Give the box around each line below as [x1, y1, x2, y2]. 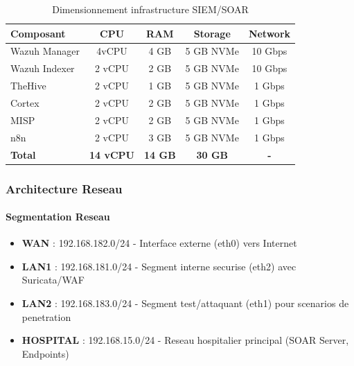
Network [248, 26, 291, 40]
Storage [193, 26, 231, 40]
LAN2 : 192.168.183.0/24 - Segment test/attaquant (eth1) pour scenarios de [21, 296, 349, 311]
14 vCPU [89, 147, 135, 162]
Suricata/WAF [21, 272, 85, 287]
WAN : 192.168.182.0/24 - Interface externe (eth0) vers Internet [21, 236, 297, 250]
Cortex [10, 95, 39, 110]
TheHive [10, 78, 46, 93]
